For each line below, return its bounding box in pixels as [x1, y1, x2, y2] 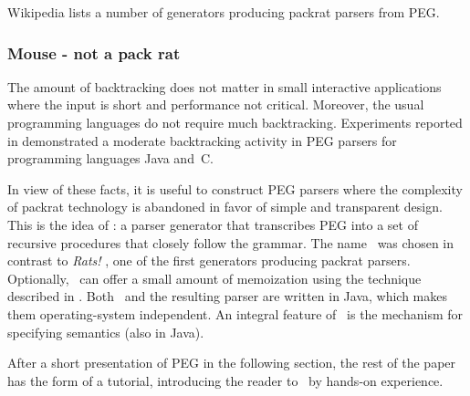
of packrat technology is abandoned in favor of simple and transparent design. [7, 197, 443, 216]
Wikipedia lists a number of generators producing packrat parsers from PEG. [7, 3, 440, 21]
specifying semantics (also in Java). [7, 322, 204, 341]
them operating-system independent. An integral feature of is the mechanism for [7, 304, 464, 323]
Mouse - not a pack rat [7, 41, 181, 64]
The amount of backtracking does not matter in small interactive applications [7, 77, 442, 96]
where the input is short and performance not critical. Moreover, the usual [7, 95, 424, 114]
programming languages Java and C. [7, 149, 214, 168]
